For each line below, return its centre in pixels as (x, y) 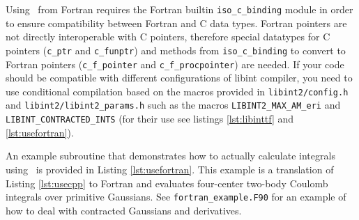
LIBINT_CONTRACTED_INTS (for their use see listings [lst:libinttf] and (150, 119)
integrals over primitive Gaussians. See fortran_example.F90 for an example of (176, 197)
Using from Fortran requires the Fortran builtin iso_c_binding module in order (179, 9)
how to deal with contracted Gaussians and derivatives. (124, 210)
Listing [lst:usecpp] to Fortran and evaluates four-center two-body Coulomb (167, 183)
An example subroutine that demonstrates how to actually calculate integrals (170, 156)
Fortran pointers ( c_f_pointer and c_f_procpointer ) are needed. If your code (175, 64)
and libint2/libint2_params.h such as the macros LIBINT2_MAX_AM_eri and (173, 105)
